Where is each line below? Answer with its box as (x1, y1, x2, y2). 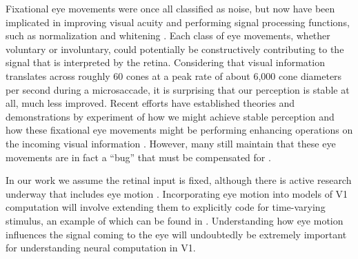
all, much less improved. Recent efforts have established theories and (6, 96, 295, 110)
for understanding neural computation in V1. (6, 240, 196, 255)
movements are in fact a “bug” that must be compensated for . (6, 149, 271, 164)
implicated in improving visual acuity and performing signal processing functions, (6, 14, 350, 29)
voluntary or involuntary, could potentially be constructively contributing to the (6, 41, 344, 56)
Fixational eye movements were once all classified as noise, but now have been (6, 1, 335, 15)
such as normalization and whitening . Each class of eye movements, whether (6, 28, 330, 43)
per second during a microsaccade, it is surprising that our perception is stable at (6, 82, 350, 96)
